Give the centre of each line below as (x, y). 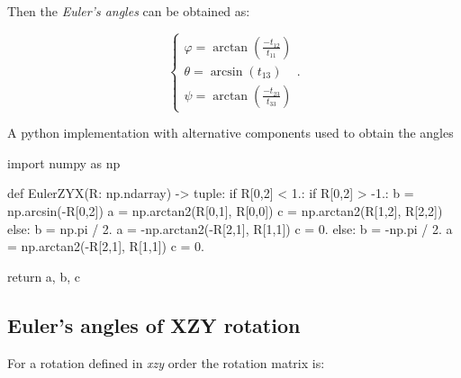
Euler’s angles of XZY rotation (154, 324)
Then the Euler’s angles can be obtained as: (129, 11)
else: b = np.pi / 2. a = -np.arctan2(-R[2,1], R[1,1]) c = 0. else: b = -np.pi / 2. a (230, 228)
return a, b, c (44, 276)
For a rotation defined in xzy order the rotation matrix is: (166, 362)
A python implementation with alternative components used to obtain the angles (230, 133)
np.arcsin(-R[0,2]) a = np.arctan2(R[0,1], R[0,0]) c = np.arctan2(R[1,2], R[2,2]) (225, 210)
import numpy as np (64, 162)
